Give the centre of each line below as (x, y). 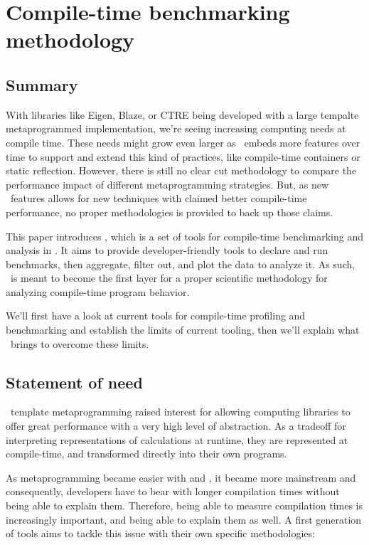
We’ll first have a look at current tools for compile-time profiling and (156, 316)
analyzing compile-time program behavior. (98, 291)
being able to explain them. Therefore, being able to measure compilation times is (184, 506)
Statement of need (74, 382)
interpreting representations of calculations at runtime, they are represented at (177, 439)
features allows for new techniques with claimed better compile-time (159, 198)
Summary (42, 84)
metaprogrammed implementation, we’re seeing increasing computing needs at (176, 128)
